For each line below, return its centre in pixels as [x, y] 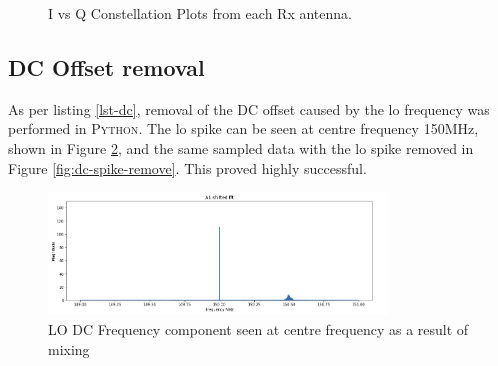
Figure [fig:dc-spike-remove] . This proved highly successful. [187, 167]
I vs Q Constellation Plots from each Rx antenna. [200, 13]
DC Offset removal [106, 66]
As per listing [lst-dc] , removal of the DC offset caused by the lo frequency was [249, 108]
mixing [69, 348]
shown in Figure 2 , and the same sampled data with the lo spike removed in [241, 147]
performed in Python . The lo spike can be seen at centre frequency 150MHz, [243, 128]
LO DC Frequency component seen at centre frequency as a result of [258, 329]
